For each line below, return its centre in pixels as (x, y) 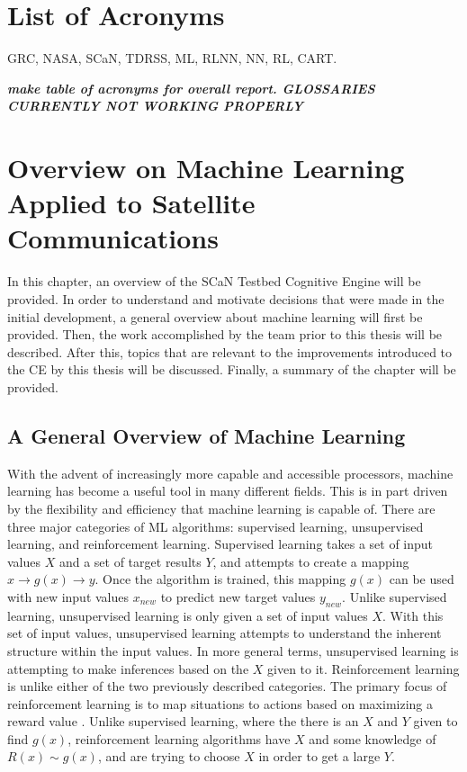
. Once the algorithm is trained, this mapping (220, 579)
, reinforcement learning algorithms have (179, 738)
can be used (422, 579)
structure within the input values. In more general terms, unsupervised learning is (233, 650)
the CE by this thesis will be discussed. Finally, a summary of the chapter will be (232, 369)
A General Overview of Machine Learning (207, 435)
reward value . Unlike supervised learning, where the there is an (183, 721)
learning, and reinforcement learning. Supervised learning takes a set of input (220, 544)
